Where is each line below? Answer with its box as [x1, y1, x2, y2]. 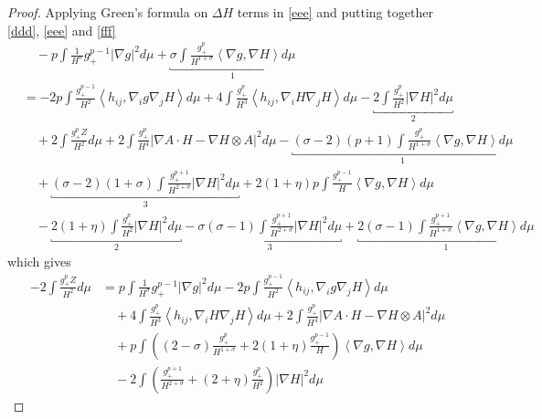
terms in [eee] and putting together [237, 3, 433, 21]
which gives [7, 252, 71, 271]
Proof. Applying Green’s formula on [7, 3, 208, 21]
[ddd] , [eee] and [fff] [7, 20, 116, 39]
